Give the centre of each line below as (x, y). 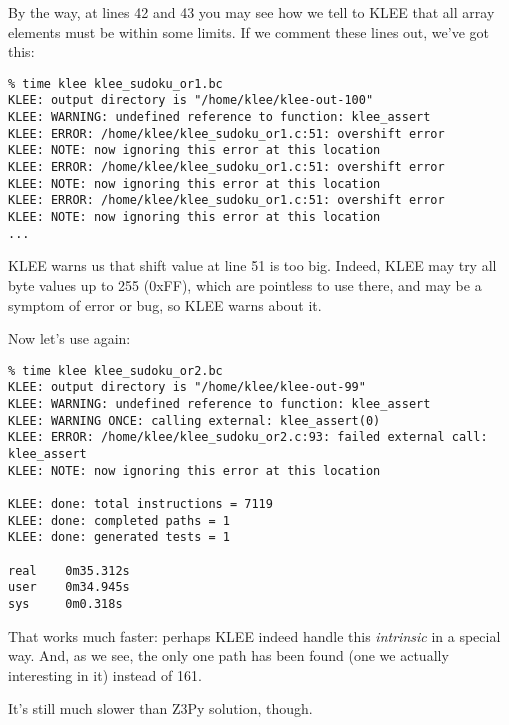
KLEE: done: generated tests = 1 (119, 537)
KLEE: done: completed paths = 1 (119, 520)
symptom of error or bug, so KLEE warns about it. (165, 304)
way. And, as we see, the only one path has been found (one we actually (228, 655)
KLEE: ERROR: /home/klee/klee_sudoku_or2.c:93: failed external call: (248, 437)
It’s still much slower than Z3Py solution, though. (160, 708)
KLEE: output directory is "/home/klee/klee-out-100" (191, 100)
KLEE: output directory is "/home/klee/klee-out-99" (187, 387)
